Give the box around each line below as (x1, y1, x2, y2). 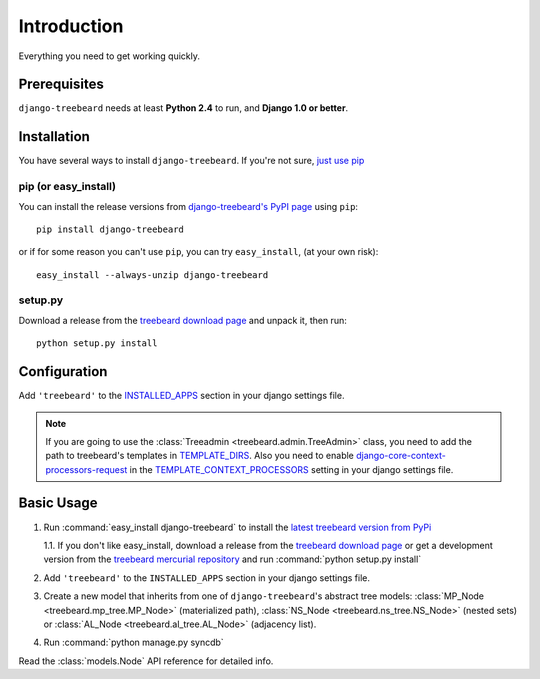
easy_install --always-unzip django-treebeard (36, 269, 269, 280)
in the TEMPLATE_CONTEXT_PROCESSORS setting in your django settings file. (129, 463, 454, 475)
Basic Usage (18, 495, 98, 512)
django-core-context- (355, 450, 447, 462)
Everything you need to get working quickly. (18, 50, 200, 62)
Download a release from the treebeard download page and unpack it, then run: (18, 314, 347, 326)
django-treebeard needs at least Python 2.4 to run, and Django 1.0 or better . (18, 102, 349, 114)
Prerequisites (18, 76, 104, 93)
